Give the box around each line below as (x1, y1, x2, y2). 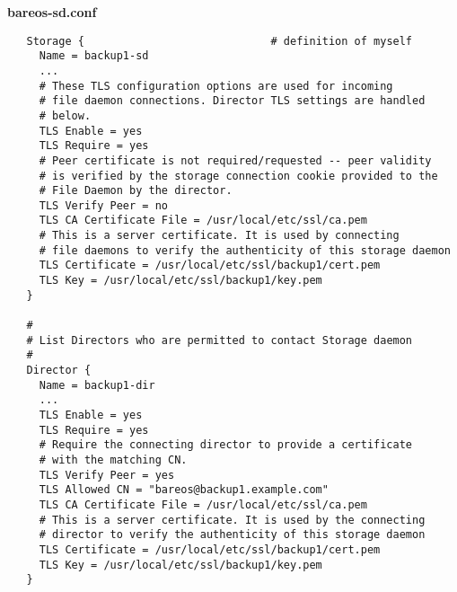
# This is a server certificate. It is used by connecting (39, 229, 400, 243)
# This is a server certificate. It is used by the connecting (39, 513, 426, 526)
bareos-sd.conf (7, 3, 97, 21)
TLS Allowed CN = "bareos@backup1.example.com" (39, 483, 329, 497)
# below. (39, 109, 92, 122)
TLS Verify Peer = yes (39, 468, 175, 482)
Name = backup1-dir (39, 378, 155, 392)
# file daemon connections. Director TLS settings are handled (39, 94, 426, 108)
